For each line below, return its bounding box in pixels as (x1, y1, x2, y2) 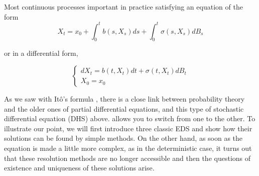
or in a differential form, (4, 48, 78, 58)
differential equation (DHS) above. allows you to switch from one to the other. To (4, 113, 255, 124)
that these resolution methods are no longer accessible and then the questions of (4, 152, 251, 163)
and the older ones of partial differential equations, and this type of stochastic (4, 103, 244, 114)
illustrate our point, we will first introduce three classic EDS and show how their (4, 123, 252, 133)
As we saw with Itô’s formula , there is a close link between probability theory (4, 94, 245, 104)
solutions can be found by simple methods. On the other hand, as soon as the (4, 133, 243, 143)
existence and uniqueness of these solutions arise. (4, 162, 155, 173)
